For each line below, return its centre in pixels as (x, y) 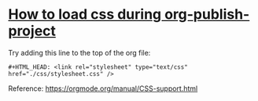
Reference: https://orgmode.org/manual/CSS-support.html (103, 88)
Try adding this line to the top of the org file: (79, 52)
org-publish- (207, 14)
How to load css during (85, 14)
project (32, 31)
